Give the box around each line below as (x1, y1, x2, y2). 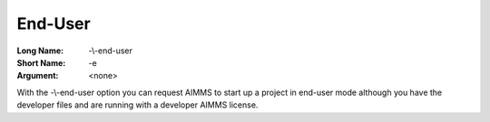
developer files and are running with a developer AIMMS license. (16, 99, 259, 110)
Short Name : (16, 57, 66, 68)
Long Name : (16, 45, 64, 56)
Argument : (16, 70, 59, 81)
